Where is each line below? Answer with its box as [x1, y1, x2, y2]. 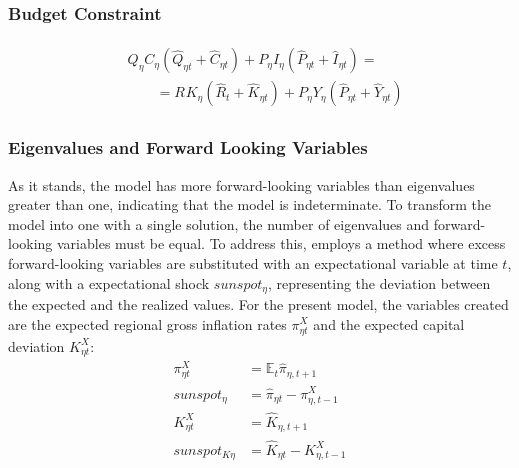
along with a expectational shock [8, 272, 210, 293]
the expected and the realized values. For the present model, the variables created [8, 293, 509, 314]
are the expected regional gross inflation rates [8, 313, 287, 334]
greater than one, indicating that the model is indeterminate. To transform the [8, 194, 491, 215]
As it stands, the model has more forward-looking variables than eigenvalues [8, 174, 475, 195]
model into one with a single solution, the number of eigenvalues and [8, 213, 430, 234]
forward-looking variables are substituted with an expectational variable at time [8, 252, 498, 273]
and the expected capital [313, 313, 465, 334]
